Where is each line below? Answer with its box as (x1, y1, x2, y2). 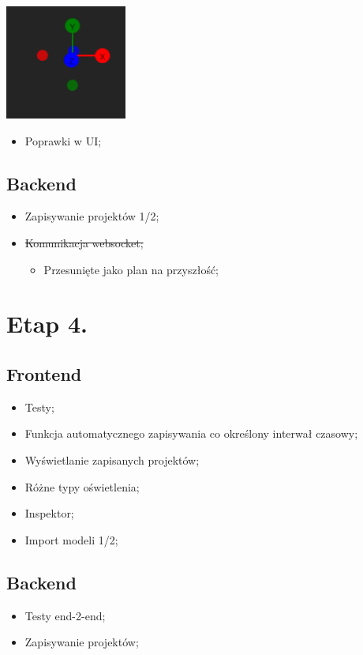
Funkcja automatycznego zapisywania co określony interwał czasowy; (24, 425, 358, 442)
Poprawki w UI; (24, 132, 102, 149)
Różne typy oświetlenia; (24, 478, 140, 495)
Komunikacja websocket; (24, 234, 144, 250)
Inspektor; (24, 505, 74, 521)
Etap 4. (6, 307, 88, 340)
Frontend (6, 361, 82, 386)
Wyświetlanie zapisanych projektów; (24, 451, 200, 468)
